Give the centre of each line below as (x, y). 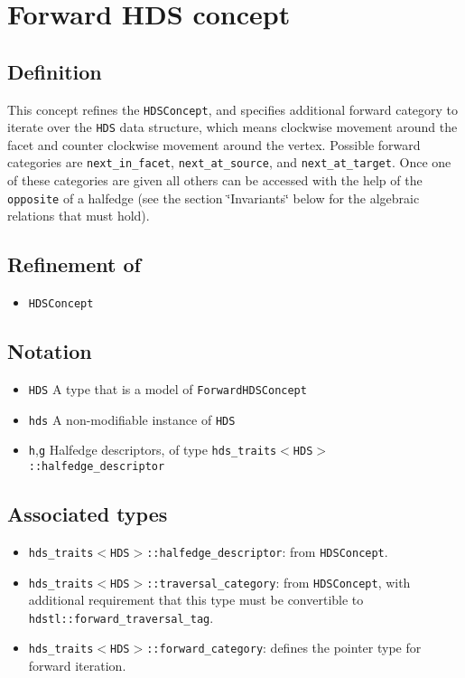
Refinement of (74, 264)
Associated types (88, 514)
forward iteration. (77, 666)
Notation (50, 351)
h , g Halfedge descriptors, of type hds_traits (153, 450)
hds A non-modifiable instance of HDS (132, 419)
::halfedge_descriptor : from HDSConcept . (267, 551)
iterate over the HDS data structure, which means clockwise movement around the (232, 127)
